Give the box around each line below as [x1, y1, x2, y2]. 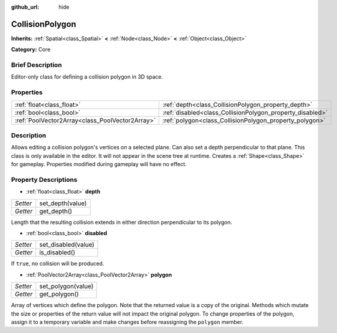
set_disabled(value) [39, 241, 95, 249]
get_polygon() [39, 290, 79, 298]
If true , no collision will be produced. [11, 260, 105, 267]
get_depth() [39, 207, 72, 215]
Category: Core [11, 46, 51, 53]
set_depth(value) [39, 199, 87, 207]
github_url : [11, 4, 39, 10]
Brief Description [11, 61, 62, 69]
